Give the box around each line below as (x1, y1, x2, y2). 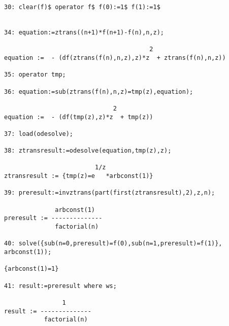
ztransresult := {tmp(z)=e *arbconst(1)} (4, 172, 153, 180)
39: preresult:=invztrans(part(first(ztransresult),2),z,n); (4, 189, 215, 197)
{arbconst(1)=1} (4, 265, 59, 273)
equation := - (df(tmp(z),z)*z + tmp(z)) (4, 113, 153, 121)
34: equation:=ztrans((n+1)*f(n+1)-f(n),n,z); (4, 28, 164, 36)
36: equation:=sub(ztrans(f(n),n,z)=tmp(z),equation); (4, 88, 193, 95)
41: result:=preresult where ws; (4, 282, 117, 289)
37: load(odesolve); (4, 130, 74, 137)
